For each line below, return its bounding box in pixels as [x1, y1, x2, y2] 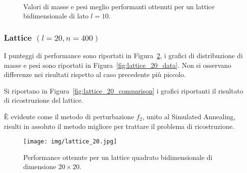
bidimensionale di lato [23, 11, 89, 21]
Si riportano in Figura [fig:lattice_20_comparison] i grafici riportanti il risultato [4, 85, 243, 95]
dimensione [23, 161, 56, 172]
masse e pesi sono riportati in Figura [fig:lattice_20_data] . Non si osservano [4, 60, 232, 70]
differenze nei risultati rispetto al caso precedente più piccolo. [4, 69, 186, 79]
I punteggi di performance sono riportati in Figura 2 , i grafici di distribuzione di [4, 50, 243, 60]
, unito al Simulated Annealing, [142, 111, 235, 121]
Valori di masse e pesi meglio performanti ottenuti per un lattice [23, 1, 215, 11]
